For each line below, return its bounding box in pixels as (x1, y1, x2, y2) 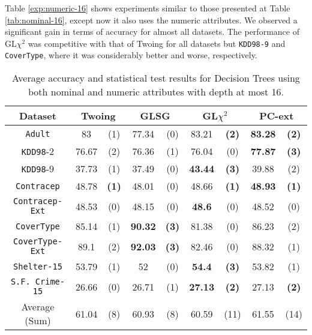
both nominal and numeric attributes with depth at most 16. (28, 85, 284, 99)
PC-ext (259, 109, 294, 123)
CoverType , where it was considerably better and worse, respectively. (5, 49, 257, 61)
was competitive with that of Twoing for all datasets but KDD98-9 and (28, 37, 286, 49)
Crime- (35, 277, 65, 287)
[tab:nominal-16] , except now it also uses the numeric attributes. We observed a (5, 13, 298, 26)
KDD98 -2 (21, 144, 55, 158)
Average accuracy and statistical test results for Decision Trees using (12, 71, 300, 85)
